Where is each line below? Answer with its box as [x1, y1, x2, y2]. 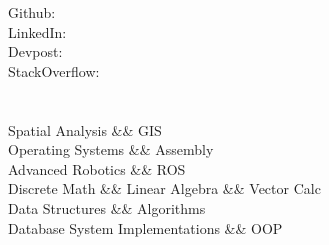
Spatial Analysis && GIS [8, 119, 162, 140]
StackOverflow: [8, 60, 100, 81]
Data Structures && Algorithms [8, 197, 206, 218]
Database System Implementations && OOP [8, 217, 283, 238]
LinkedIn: [8, 21, 67, 42]
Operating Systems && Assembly [8, 139, 214, 160]
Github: [8, 2, 56, 22]
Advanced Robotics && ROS [8, 158, 186, 179]
